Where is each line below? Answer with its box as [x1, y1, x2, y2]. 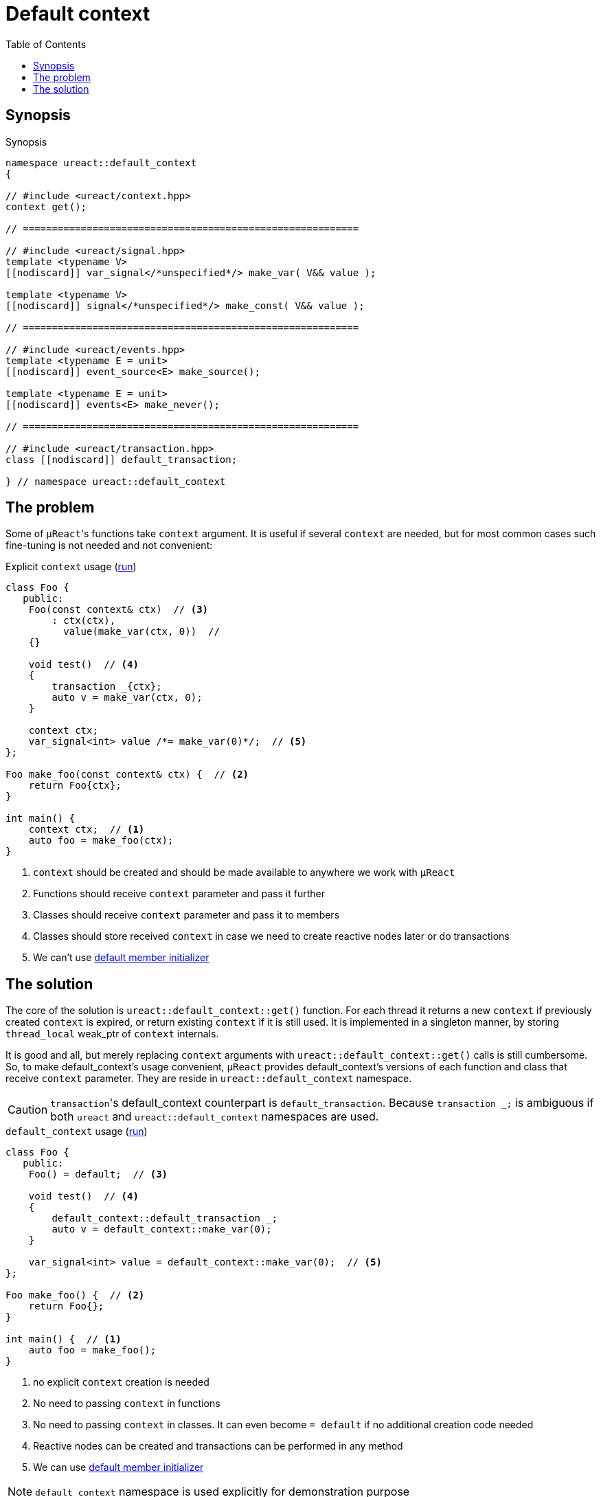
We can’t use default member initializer [33, 952, 209, 964]
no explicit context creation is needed [33, 1376, 209, 1388]
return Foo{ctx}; [28, 780, 122, 791]
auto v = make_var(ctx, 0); [52, 692, 203, 704]
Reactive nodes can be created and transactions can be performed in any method [33, 1440, 403, 1452]
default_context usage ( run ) [5, 1125, 148, 1138]
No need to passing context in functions [33, 1397, 220, 1410]
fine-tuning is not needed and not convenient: [5, 539, 213, 552]
